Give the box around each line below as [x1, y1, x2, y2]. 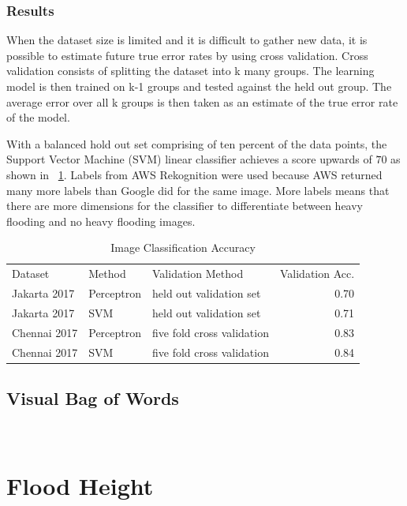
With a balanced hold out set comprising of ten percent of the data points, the [6, 135, 387, 152]
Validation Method [152, 265, 244, 282]
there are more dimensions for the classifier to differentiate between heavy [6, 197, 363, 214]
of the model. [6, 109, 70, 126]
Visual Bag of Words [6, 386, 179, 410]
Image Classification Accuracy [110, 239, 256, 256]
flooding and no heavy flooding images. [6, 212, 196, 229]
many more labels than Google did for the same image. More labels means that [6, 182, 390, 198]
